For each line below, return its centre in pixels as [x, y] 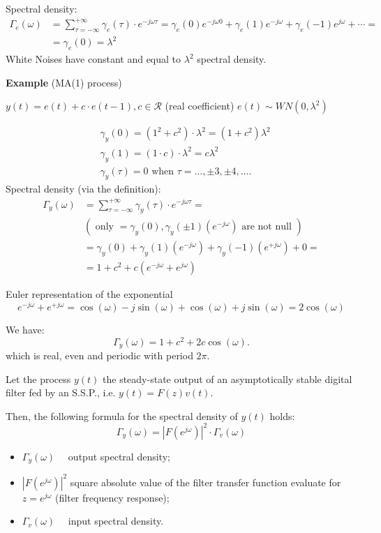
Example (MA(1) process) [64, 82]
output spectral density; [119, 456]
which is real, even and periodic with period [99, 355]
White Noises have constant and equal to [94, 59]
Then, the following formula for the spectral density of [122, 415]
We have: [25, 329]
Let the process [38, 378]
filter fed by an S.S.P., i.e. [61, 392]
